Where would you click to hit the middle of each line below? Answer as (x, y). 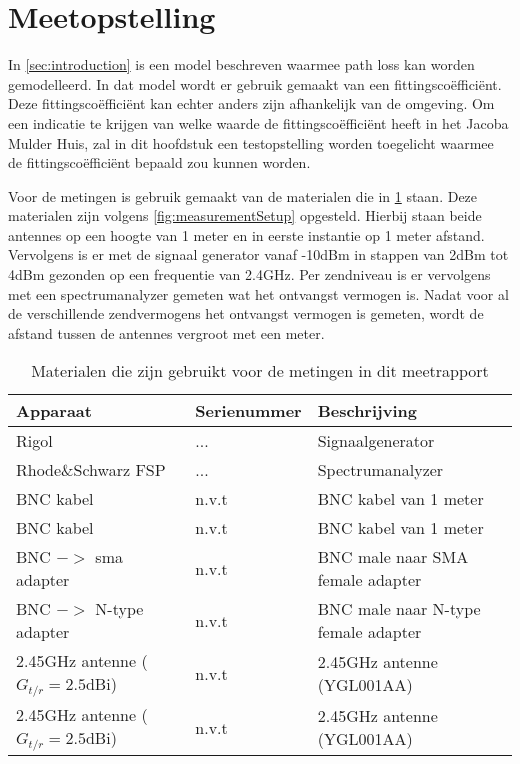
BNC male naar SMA (393, 557)
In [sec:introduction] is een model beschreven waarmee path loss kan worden (241, 64)
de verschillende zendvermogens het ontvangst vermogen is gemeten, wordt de (246, 313)
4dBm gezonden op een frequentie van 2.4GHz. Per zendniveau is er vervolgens (249, 274)
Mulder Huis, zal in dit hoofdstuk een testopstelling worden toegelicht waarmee (251, 142)
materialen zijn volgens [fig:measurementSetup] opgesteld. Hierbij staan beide (245, 215)
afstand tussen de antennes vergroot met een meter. (166, 332)
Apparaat (54, 411)
